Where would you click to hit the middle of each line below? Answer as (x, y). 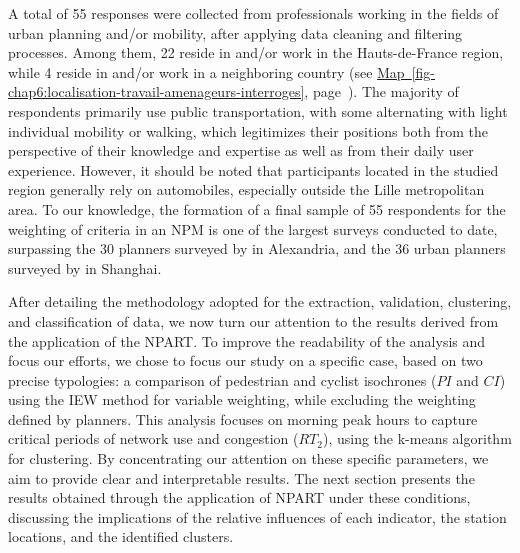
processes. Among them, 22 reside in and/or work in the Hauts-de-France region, (256, 52)
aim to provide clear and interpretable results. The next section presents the (241, 477)
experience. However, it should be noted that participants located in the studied (253, 169)
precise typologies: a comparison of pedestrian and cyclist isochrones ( (222, 379)
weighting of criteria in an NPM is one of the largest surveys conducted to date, (253, 228)
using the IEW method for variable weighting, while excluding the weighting (242, 399)
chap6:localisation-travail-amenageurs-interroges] (156, 91)
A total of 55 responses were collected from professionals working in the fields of (253, 13)
